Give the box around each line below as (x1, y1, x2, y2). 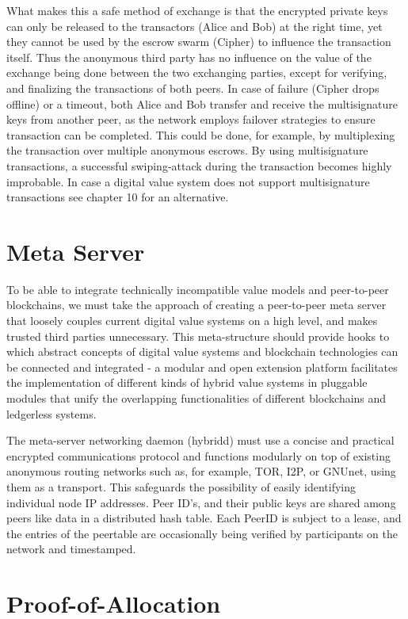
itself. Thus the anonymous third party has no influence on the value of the (6, 48, 372, 65)
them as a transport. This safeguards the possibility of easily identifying (6, 478, 356, 495)
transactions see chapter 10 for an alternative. (6, 189, 229, 205)
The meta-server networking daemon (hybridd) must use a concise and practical (6, 432, 395, 449)
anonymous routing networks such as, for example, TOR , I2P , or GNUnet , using (6, 463, 396, 480)
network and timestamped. (6, 541, 136, 557)
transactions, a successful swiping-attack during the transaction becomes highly (6, 157, 392, 174)
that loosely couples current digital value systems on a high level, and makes (6, 312, 378, 329)
